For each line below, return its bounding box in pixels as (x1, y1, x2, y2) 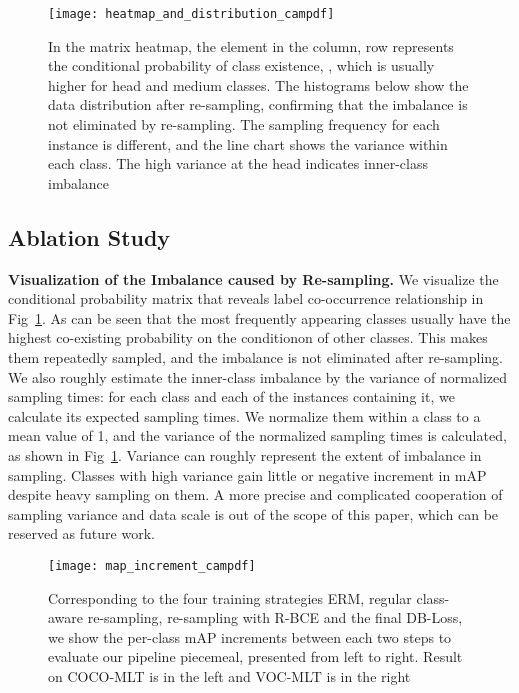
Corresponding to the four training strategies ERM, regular (48, 587, 412, 608)
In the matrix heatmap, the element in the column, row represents (48, 35, 454, 56)
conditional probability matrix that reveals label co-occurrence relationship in (8, 288, 484, 309)
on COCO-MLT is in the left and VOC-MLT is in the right (48, 665, 411, 686)
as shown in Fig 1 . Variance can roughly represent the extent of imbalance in (8, 444, 482, 465)
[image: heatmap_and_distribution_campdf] (48, 7, 335, 21)
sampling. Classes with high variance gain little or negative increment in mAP (8, 464, 487, 485)
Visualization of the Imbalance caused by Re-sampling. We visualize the (8, 268, 499, 289)
